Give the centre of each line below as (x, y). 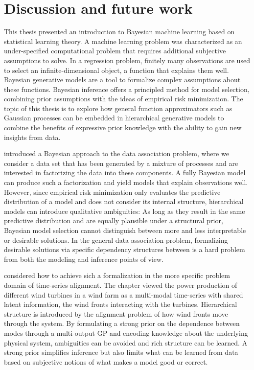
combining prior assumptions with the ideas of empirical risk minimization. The (124, 99)
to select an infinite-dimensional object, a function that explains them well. (116, 70)
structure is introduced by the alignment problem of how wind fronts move (116, 313)
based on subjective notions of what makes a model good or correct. (106, 361)
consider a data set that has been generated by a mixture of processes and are (121, 163)
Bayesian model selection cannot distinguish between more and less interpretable (125, 230)
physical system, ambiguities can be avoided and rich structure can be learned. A (126, 342)
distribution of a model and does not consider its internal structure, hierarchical (124, 201)
